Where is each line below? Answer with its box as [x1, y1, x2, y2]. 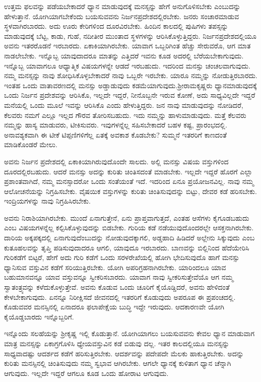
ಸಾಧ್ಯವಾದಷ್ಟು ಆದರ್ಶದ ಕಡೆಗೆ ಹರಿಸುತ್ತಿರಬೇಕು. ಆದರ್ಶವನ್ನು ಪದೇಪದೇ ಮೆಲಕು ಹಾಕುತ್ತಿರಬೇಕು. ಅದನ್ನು [4, 348, 244, 358]
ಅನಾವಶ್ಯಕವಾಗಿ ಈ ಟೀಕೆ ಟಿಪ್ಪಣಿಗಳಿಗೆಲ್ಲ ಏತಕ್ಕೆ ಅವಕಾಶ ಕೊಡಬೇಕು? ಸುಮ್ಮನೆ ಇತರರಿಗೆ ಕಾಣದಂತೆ [4, 129, 227, 140]
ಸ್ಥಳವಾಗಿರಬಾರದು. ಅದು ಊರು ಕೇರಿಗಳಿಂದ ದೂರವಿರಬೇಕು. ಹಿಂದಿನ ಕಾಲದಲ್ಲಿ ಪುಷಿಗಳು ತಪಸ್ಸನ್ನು [4, 21, 228, 31]
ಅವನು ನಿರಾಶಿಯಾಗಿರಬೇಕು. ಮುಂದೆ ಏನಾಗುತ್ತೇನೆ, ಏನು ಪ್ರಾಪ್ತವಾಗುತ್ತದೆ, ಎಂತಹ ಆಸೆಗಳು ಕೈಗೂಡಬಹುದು [4, 212, 249, 223]
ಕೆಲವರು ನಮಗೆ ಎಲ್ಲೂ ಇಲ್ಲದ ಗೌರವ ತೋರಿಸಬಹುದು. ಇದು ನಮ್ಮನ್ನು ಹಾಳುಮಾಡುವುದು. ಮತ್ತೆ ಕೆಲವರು [4, 109, 246, 120]
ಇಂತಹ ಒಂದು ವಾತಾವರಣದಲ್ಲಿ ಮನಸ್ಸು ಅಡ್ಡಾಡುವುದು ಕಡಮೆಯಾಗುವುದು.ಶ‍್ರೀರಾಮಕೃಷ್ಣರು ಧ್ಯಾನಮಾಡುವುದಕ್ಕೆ [4, 80, 257, 90]
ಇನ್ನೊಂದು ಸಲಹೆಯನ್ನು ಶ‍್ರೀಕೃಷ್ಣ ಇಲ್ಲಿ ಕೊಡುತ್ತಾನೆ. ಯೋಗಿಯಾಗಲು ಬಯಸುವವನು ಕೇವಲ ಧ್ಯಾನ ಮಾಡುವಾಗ [4, 328, 254, 339]
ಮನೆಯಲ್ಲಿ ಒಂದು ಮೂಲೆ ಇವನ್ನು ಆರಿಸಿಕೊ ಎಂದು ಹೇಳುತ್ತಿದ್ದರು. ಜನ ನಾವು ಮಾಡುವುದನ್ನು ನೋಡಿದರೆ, [4, 99, 243, 110]
